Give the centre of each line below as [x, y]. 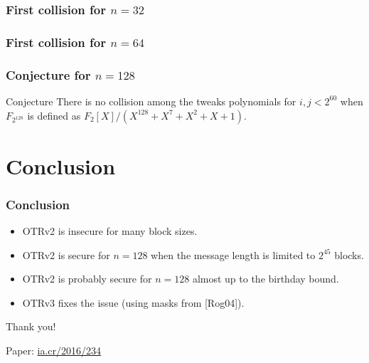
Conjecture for [48, 74]
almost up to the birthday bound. [266, 279]
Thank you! [31, 326]
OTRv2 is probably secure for [87, 279]
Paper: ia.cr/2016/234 [54, 351]
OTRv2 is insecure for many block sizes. [110, 231]
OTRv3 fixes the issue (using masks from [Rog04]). [133, 302]
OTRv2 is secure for [66, 254]
